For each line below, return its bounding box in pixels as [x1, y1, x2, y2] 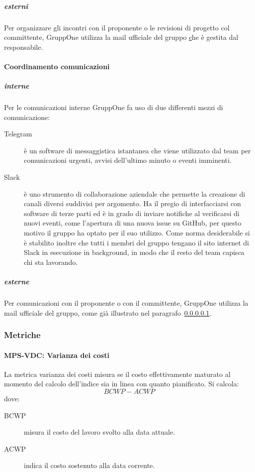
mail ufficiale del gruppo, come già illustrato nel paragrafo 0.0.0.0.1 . [4, 307, 212, 318]
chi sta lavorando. [24, 256, 78, 267]
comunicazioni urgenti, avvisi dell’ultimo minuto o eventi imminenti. [24, 155, 232, 165]
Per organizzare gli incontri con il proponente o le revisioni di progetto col [4, 22, 230, 32]
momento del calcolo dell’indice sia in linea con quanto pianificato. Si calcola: [4, 378, 239, 389]
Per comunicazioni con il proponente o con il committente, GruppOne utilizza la [4, 297, 249, 308]
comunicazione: [4, 112, 50, 122]
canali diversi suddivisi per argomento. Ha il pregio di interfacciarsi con [24, 198, 241, 209]
